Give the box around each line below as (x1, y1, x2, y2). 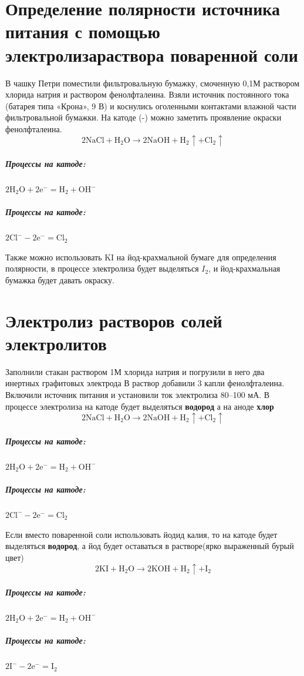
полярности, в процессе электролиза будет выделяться (5, 262, 199, 275)
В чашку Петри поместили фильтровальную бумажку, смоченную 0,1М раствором (5, 76, 300, 89)
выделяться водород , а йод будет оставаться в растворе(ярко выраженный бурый (5, 540, 294, 552)
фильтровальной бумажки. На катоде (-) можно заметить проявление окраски (5, 111, 282, 123)
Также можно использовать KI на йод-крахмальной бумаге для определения (5, 250, 276, 263)
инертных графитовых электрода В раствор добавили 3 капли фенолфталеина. (5, 377, 285, 389)
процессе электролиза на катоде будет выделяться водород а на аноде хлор (5, 400, 274, 412)
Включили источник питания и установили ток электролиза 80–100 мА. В (5, 389, 270, 401)
